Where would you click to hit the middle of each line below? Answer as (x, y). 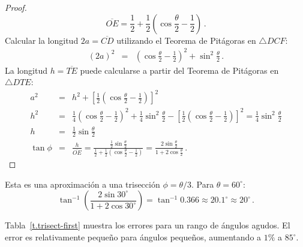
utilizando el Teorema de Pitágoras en (186, 40)
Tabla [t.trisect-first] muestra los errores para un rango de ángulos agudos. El (148, 225)
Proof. (16, 7)
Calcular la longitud (42, 40)
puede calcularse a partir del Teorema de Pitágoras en (179, 70)
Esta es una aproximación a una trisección (82, 184)
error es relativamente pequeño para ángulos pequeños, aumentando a (133, 237)
